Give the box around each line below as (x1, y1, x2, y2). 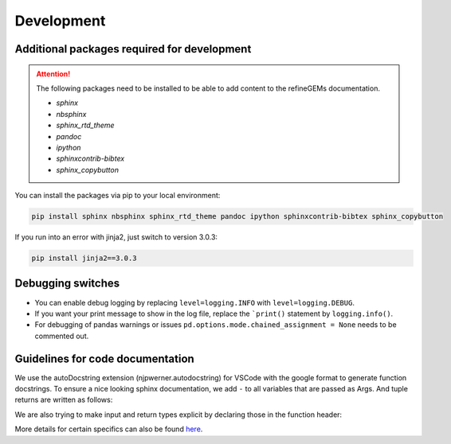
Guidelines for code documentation (14, 352, 194, 365)
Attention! (36, 68, 71, 79)
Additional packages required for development (14, 42, 252, 56)
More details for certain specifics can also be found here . (14, 424, 203, 434)
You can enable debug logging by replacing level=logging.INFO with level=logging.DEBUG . (34, 298, 355, 307)
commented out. (34, 331, 89, 341)
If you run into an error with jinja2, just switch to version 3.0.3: (14, 232, 218, 242)
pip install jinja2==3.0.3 (31, 254, 137, 263)
